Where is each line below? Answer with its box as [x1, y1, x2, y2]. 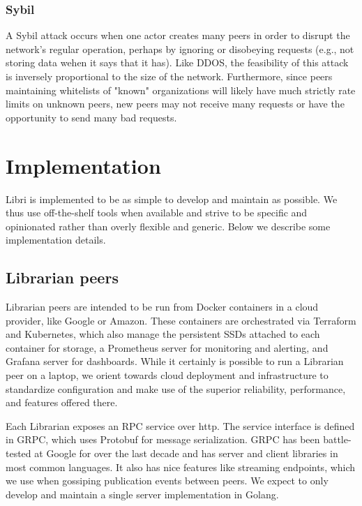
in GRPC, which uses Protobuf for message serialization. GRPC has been [6, 432, 320, 447]
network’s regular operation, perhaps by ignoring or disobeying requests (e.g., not [6, 41, 354, 56]
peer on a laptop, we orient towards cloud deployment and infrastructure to [6, 368, 329, 382]
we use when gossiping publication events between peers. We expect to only [6, 473, 329, 488]
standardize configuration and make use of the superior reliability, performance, [6, 381, 346, 396]
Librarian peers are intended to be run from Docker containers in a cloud [6, 299, 319, 314]
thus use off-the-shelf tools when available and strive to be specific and [6, 205, 308, 220]
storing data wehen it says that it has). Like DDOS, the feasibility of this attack [6, 55, 349, 70]
